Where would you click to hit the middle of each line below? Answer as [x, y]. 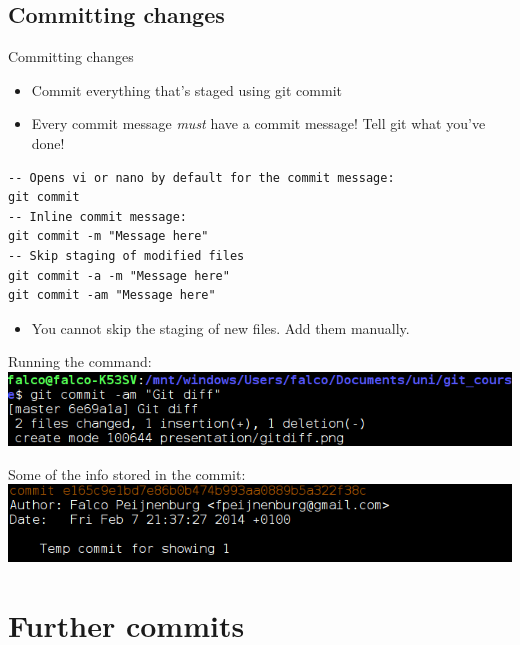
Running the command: [80, 361]
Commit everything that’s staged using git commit [186, 89]
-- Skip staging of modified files [126, 255]
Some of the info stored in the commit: [127, 473]
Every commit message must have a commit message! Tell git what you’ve [258, 123]
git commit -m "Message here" [108, 236]
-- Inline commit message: [97, 216]
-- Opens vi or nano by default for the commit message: [201, 177]
